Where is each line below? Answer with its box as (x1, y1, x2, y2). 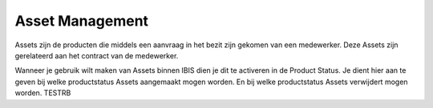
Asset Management (14, 12, 148, 30)
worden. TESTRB (14, 88, 71, 98)
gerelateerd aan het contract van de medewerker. (14, 50, 179, 60)
